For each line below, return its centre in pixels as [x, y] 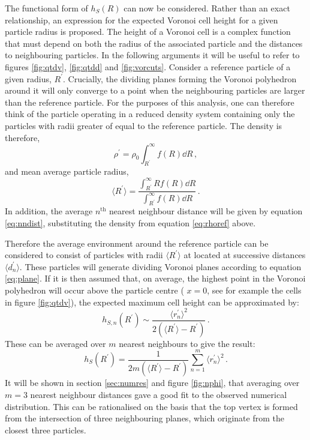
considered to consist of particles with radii [84, 255]
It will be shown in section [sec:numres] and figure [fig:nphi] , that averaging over [152, 383]
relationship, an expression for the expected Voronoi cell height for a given [142, 20]
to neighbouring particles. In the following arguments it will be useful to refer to [152, 55]
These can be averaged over [55, 343]
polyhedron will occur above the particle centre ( [94, 290]
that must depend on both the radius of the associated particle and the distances [154, 43]
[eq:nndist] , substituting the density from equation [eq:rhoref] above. [130, 223]
